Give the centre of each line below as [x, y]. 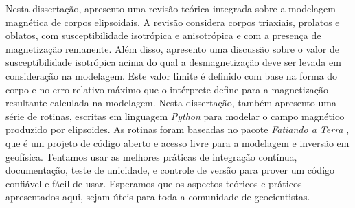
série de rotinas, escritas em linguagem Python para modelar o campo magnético [175, 116]
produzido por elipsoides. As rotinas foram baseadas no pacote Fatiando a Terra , [177, 129]
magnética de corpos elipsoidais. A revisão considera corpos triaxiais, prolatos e [173, 22]
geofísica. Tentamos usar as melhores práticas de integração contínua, [151, 156]
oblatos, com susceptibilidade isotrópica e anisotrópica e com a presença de [163, 35]
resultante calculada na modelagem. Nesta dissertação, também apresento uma [171, 103]
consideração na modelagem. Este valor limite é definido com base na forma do [172, 75]
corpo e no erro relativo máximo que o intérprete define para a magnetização [167, 89]
